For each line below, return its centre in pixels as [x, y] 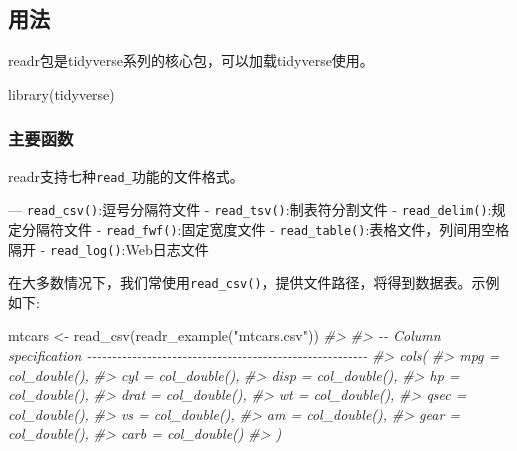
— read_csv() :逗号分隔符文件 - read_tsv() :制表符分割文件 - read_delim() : [250, 209]
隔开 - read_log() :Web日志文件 [108, 248]
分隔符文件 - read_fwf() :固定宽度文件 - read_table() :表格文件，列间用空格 [265, 228]
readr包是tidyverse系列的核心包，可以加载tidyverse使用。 [191, 60]
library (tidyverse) [61, 93]
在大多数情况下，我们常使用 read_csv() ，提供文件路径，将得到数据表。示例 [254, 282]
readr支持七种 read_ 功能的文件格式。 [126, 175]
